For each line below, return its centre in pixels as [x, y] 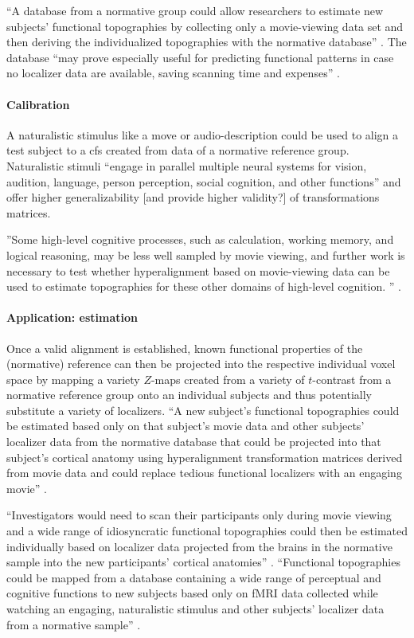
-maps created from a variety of [228, 379]
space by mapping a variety [73, 379]
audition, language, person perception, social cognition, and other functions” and [204, 181]
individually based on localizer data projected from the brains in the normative [199, 546]
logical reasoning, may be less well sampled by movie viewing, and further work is [206, 254]
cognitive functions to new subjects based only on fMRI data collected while [192, 593]
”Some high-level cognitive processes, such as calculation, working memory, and [200, 239]
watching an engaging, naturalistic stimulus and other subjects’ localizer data [195, 609]
